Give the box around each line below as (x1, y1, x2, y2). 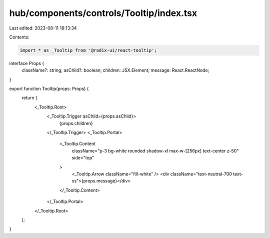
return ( (21, 95, 37, 101)
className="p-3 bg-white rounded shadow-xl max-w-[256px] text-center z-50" (71, 147, 239, 153)
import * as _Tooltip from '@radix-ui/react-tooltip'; (19, 47, 157, 53)
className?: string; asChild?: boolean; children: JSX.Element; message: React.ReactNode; (21, 67, 209, 73)
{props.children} (59, 120, 93, 126)
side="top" (71, 155, 94, 161)
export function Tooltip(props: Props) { (9, 85, 89, 92)
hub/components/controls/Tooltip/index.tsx (9, 7, 197, 18)
